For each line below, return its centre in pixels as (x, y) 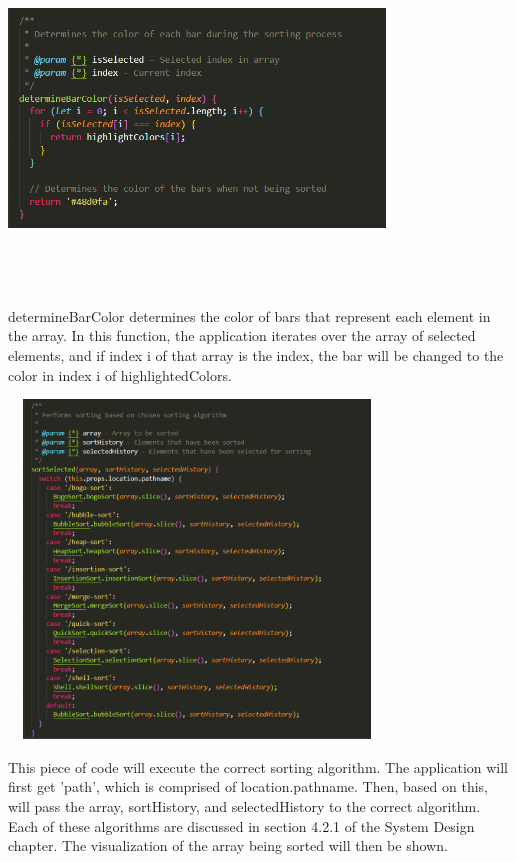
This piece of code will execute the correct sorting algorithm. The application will (258, 766)
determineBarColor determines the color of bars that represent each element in (249, 315)
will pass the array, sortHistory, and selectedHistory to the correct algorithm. (244, 806)
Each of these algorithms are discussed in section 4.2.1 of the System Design (241, 825)
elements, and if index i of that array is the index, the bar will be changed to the (256, 354)
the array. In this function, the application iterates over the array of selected (242, 335)
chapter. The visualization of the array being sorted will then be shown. (228, 845)
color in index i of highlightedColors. (120, 374)
